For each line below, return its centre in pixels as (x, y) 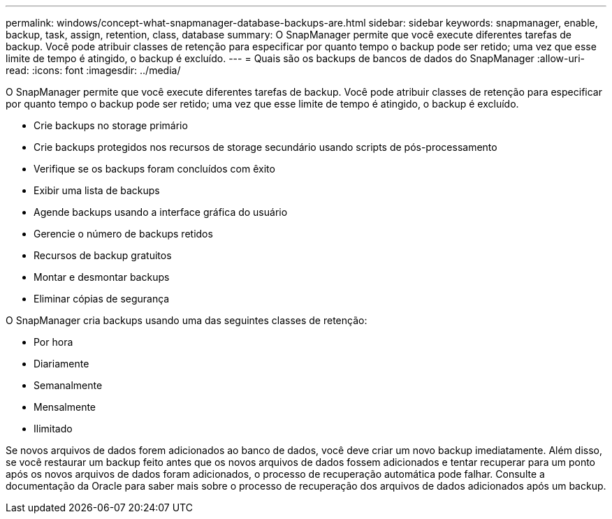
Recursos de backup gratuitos (103, 255)
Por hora (53, 342)
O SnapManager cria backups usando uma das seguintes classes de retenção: (187, 320)
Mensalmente (65, 407)
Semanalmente (68, 385)
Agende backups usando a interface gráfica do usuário (161, 212)
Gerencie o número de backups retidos (123, 234)
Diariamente (61, 364)
